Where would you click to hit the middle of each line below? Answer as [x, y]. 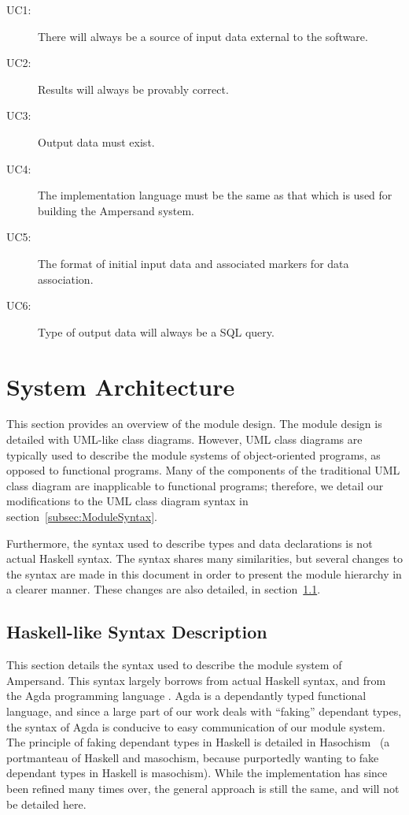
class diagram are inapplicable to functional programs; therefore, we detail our [195, 485]
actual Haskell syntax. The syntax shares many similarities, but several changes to [204, 558]
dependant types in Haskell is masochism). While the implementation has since [197, 773]
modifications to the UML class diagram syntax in [127, 501]
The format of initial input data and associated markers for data [193, 263]
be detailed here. [46, 804]
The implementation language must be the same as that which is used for [215, 195]
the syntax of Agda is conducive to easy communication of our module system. [196, 726]
